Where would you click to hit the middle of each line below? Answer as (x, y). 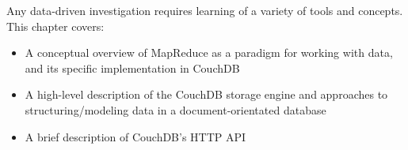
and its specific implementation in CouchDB (132, 67)
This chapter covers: (55, 26)
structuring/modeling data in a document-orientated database (175, 109)
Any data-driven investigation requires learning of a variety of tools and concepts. (205, 10)
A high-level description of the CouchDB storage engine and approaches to (206, 94)
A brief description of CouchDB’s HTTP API (135, 136)
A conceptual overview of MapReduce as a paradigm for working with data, (209, 52)
